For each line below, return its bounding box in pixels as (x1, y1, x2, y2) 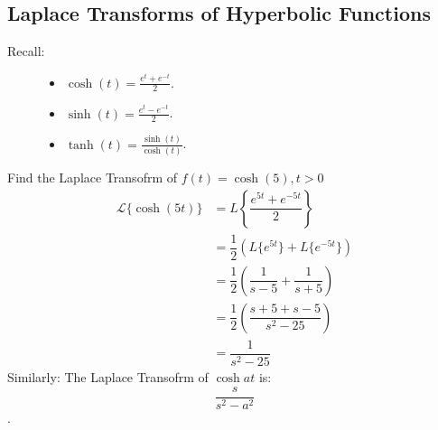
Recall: (7, 42, 45, 61)
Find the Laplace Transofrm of (7, 168, 178, 187)
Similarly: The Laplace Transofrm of (7, 367, 209, 386)
